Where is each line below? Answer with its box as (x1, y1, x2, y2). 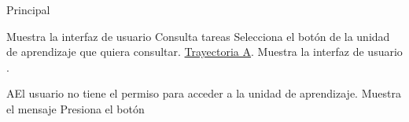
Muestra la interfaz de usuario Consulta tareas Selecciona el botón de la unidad (6, 28, 390, 44)
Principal (6, 2, 50, 17)
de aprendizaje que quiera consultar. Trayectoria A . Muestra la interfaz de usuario (6, 43, 403, 60)
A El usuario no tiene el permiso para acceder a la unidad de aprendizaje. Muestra (6, 85, 401, 102)
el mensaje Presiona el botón (6, 100, 145, 116)
